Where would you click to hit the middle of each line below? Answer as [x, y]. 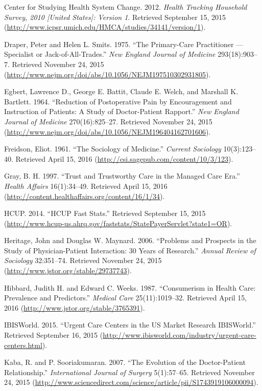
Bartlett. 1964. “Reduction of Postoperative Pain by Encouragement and [118, 101]
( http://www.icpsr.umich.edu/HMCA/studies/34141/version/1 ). [105, 27]
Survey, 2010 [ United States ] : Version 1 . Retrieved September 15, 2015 [115, 17]
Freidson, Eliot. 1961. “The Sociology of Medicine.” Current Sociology [113, 149]
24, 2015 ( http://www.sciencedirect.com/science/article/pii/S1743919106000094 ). [131, 382]
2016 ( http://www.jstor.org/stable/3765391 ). [75, 307]
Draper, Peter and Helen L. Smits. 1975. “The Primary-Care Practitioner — [124, 44]
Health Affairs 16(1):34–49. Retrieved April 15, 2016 [86, 186]
